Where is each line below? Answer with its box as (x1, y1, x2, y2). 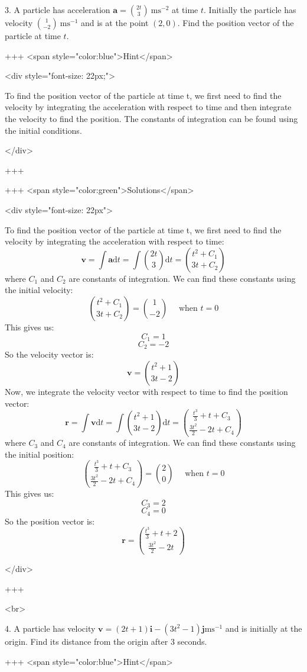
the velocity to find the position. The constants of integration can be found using (5, 112, 298, 124)
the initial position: (5, 448, 74, 460)
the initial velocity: (5, 284, 73, 296)
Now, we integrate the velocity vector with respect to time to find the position (5, 385, 288, 397)
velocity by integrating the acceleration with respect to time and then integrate (5, 101, 292, 113)
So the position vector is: (5, 515, 95, 527)
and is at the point (80, 17, 149, 28)
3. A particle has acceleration (5, 4, 110, 15)
